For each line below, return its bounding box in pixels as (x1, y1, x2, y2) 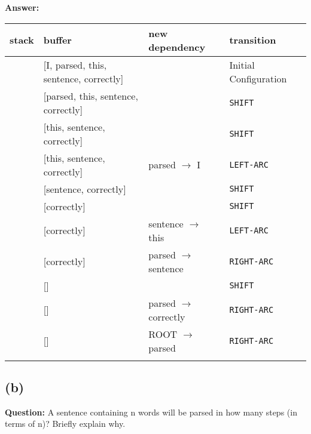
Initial (229, 57, 255, 72)
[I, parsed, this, (43, 57, 107, 72)
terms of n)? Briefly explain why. (5, 417, 126, 430)
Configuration (229, 71, 287, 85)
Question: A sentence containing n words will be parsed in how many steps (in (5, 405, 297, 418)
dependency (148, 39, 206, 54)
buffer (43, 33, 72, 47)
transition (229, 33, 276, 47)
